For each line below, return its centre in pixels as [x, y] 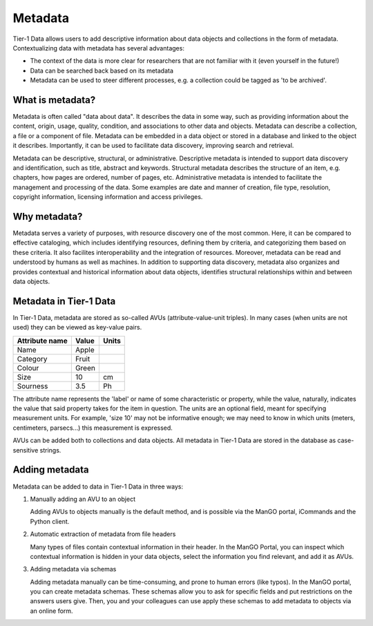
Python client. [50, 521]
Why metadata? [48, 217]
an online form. [51, 611]
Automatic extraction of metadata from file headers [103, 534]
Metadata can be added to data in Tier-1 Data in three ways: [98, 486]
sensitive [26, 450]
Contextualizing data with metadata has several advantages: [98, 48]
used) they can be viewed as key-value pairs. [77, 328]
